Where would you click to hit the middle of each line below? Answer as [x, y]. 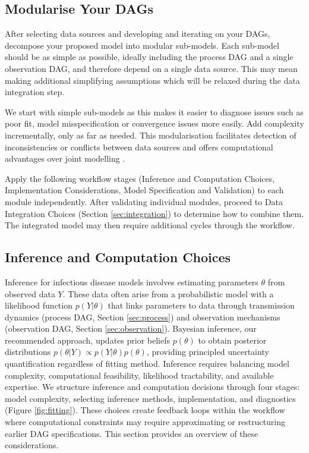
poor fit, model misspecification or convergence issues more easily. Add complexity [154, 123]
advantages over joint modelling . [65, 158]
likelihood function [39, 305]
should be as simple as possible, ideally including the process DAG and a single [149, 57]
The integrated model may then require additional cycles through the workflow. [150, 225]
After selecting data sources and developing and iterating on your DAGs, [138, 34]
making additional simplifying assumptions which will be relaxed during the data [152, 80]
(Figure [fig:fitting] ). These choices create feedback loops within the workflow [145, 410]
